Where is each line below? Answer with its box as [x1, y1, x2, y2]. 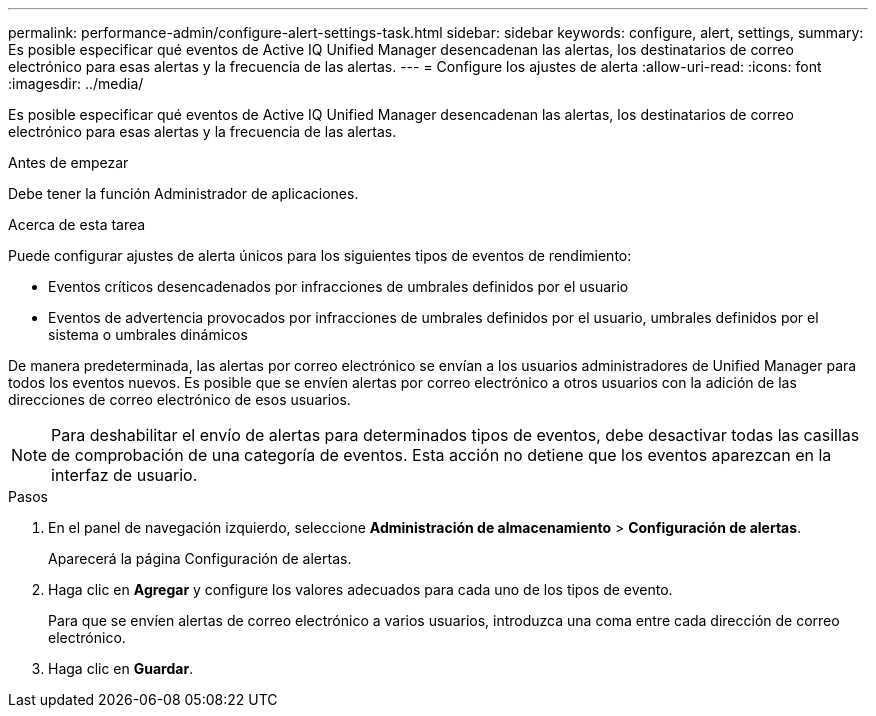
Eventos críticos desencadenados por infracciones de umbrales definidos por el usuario [48, 278, 629, 295]
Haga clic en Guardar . [48, 660, 194, 677]
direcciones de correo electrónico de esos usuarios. [8, 391, 351, 408]
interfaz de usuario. [51, 465, 198, 485]
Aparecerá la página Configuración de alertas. [48, 550, 352, 567]
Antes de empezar [8, 154, 129, 171]
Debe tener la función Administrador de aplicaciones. [8, 185, 359, 202]
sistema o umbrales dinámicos [48, 326, 248, 343]
